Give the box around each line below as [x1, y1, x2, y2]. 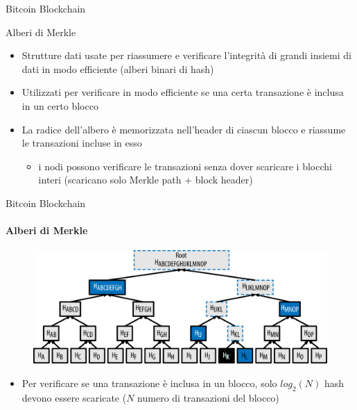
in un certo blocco [21, 98, 98, 113]
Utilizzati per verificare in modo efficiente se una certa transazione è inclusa [21, 85, 344, 99]
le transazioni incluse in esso [21, 136, 142, 150]
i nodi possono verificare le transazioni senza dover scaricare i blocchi [38, 158, 332, 173]
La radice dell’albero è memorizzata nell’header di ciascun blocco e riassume [21, 122, 346, 136]
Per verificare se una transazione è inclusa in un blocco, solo [21, 376, 277, 391]
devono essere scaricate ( [21, 390, 127, 404]
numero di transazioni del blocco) [137, 390, 279, 404]
